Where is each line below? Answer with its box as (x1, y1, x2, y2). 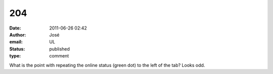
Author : (9, 31, 26, 37)
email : (9, 39, 23, 45)
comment (49, 53, 69, 59)
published (49, 45, 70, 52)
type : (9, 53, 21, 59)
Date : (9, 25, 21, 31)
